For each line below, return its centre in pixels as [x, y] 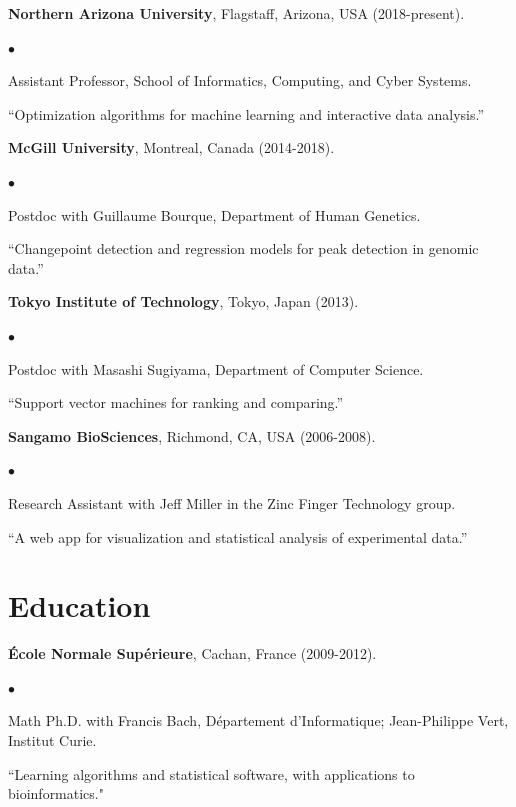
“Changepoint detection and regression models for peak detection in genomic [243, 248]
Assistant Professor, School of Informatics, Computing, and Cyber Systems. [240, 80]
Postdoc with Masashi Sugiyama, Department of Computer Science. [216, 368]
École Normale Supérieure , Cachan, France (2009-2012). [192, 653]
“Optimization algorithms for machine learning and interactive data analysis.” [246, 113]
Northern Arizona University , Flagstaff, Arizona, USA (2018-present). [236, 13]
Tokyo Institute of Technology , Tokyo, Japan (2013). [183, 301]
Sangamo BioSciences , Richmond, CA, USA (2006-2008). [192, 435]
